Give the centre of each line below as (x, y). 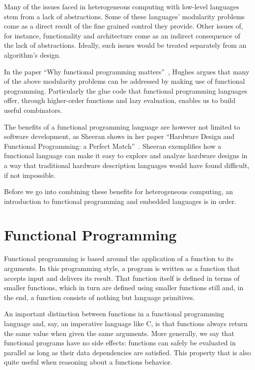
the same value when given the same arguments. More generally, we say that (119, 333)
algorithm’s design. (32, 54)
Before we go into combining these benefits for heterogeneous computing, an (119, 191)
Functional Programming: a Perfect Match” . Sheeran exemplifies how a (113, 146)
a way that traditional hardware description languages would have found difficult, (127, 165)
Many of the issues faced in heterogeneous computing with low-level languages (122, 6)
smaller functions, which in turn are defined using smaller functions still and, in (124, 287)
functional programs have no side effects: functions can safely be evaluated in (120, 343)
